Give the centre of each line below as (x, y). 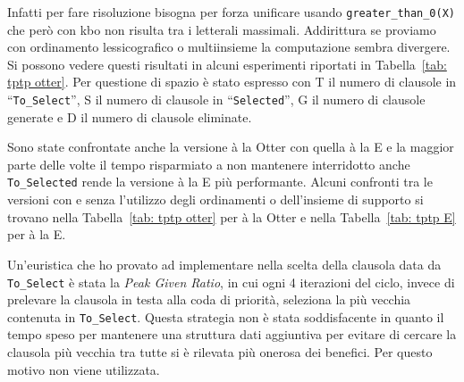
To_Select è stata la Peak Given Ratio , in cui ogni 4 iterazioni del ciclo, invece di (231, 282)
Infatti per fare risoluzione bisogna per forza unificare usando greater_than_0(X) (231, 12)
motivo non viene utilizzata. (84, 369)
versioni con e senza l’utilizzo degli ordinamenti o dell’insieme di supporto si (215, 199)
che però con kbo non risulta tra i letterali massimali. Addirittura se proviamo (222, 29)
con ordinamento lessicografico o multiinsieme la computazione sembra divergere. (229, 47)
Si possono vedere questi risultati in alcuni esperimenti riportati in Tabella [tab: (227, 64)
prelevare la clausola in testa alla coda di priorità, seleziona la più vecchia (209, 299)
